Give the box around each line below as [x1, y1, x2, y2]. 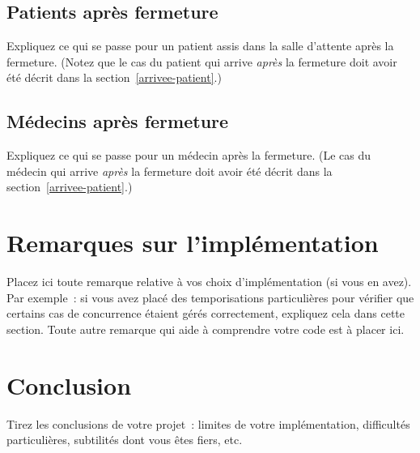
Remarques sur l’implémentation [6, 226, 379, 259]
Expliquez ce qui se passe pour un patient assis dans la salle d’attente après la [6, 37, 394, 54]
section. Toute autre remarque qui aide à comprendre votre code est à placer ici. [6, 320, 405, 337]
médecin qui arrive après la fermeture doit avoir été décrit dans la [6, 162, 333, 179]
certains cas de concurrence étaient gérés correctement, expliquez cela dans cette [6, 305, 405, 322]
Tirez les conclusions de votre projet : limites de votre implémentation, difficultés [6, 415, 410, 432]
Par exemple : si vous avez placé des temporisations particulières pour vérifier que [6, 288, 414, 306]
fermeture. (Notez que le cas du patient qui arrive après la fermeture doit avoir [6, 53, 397, 70]
